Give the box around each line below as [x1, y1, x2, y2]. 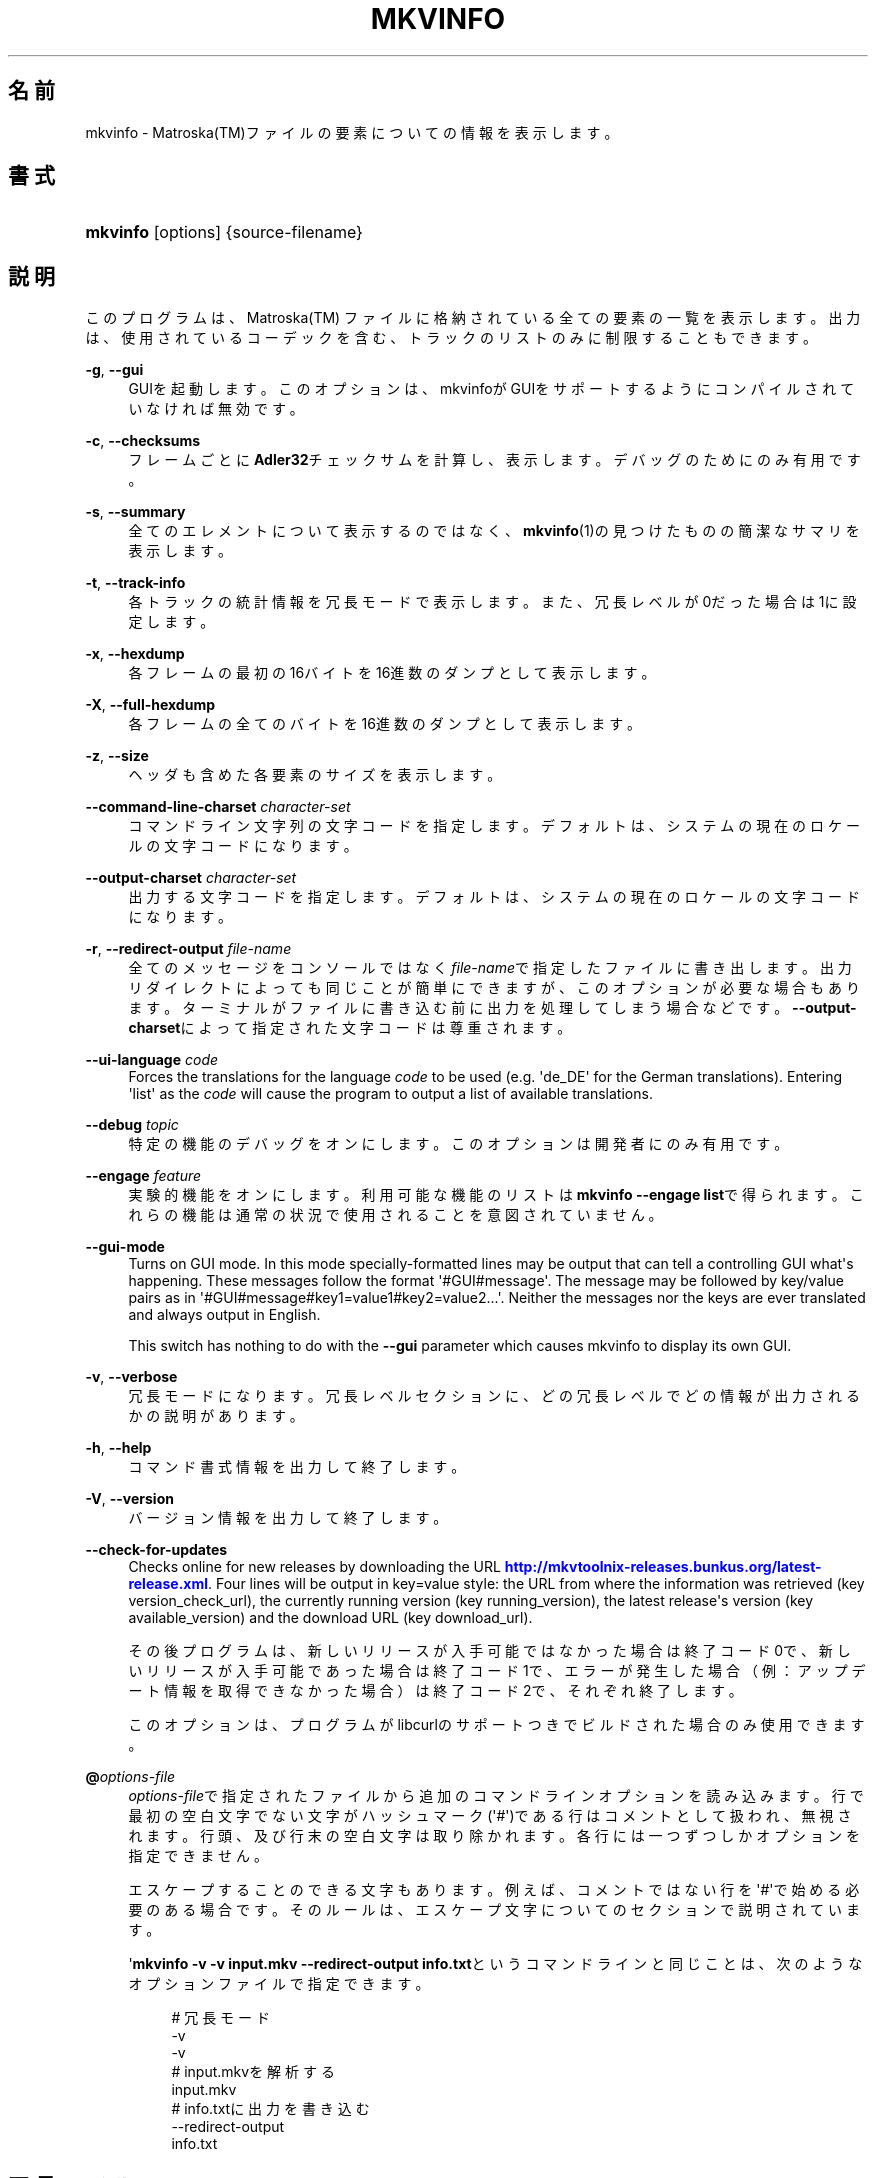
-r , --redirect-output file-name [85, 940, 292, 958]
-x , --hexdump [85, 645, 185, 663]
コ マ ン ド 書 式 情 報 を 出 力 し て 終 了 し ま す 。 [128, 1458, 466, 1476]
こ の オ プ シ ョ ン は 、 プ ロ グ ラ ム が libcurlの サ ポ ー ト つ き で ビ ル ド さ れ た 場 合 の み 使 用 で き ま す [128, 1716, 865, 1734]
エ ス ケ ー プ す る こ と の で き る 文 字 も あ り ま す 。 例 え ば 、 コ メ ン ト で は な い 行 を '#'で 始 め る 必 [128, 1881, 860, 1899]
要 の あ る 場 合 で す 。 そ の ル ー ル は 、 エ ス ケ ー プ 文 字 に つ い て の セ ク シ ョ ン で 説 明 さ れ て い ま [128, 1901, 860, 1919]
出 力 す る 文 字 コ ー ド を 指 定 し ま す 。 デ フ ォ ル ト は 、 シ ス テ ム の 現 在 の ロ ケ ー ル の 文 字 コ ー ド [128, 888, 860, 906]
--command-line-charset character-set [85, 798, 351, 816]
